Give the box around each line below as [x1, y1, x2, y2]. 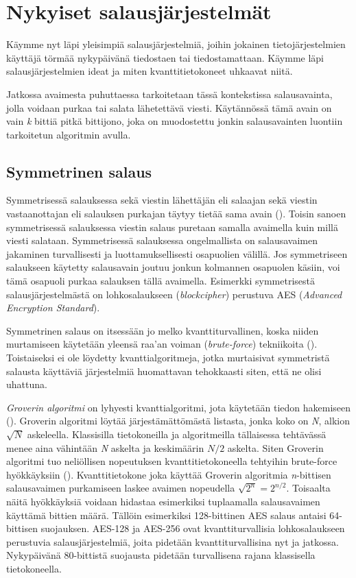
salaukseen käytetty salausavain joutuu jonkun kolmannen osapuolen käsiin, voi [6, 260, 340, 274]
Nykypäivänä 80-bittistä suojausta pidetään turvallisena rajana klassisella [6, 548, 316, 562]
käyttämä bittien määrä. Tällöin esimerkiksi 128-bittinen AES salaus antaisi [6, 507, 327, 522]
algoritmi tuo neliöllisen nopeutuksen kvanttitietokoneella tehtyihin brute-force [6, 454, 337, 468]
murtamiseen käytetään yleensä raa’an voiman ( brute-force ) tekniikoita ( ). [6, 337, 318, 351]
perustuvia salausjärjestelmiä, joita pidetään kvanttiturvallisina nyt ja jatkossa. [6, 534, 339, 549]
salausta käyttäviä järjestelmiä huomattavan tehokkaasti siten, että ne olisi [6, 363, 322, 378]
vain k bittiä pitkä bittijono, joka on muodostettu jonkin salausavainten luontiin [6, 114, 343, 128]
